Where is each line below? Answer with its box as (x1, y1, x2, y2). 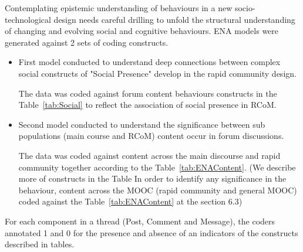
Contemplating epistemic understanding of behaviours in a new (5, 2, 233, 13)
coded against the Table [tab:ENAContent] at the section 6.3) (18, 195, 243, 207)
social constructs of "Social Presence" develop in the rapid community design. (18, 67, 297, 79)
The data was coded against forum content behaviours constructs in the (18, 87, 277, 99)
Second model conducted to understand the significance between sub (18, 118, 265, 130)
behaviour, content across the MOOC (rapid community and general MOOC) (18, 183, 297, 196)
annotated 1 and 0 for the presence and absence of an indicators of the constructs (5, 226, 298, 239)
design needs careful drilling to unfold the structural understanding (53, 13, 295, 25)
